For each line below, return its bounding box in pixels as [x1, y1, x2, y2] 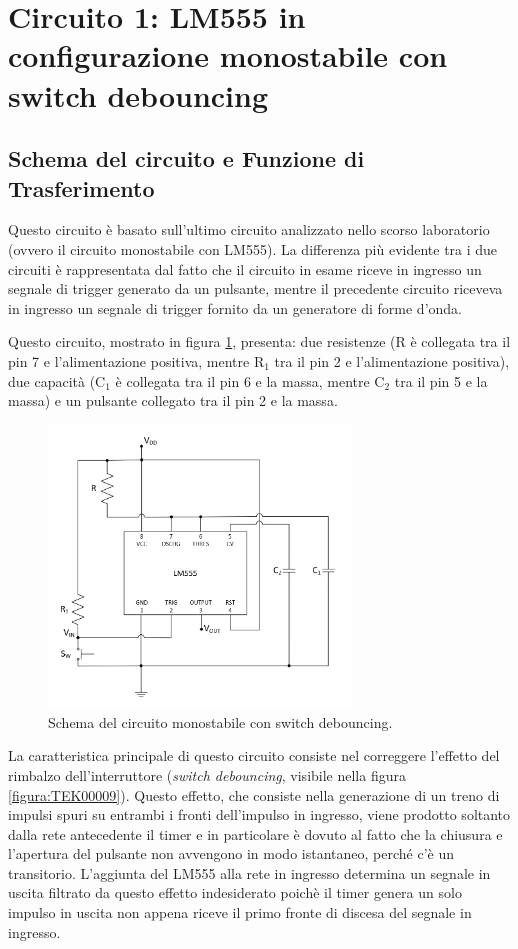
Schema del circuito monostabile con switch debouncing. [48, 711, 393, 732]
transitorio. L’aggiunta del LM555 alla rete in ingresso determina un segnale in [8, 862, 491, 883]
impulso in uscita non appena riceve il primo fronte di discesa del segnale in [8, 902, 472, 923]
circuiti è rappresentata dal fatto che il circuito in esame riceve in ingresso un [8, 258, 482, 279]
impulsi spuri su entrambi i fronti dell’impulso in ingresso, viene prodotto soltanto [8, 804, 511, 825]
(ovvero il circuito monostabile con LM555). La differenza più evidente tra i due [8, 238, 498, 259]
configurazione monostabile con [8, 35, 448, 76]
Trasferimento [8, 172, 155, 203]
